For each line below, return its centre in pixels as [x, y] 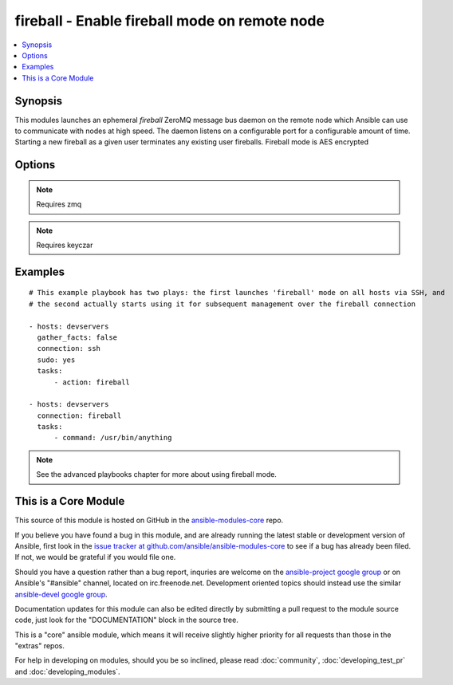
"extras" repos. [40, 646]
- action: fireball [92, 382]
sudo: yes [56, 360]
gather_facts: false [77, 337]
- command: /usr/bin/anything [113, 438]
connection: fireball [79, 415]
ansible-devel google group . [61, 594]
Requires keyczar [65, 245]
